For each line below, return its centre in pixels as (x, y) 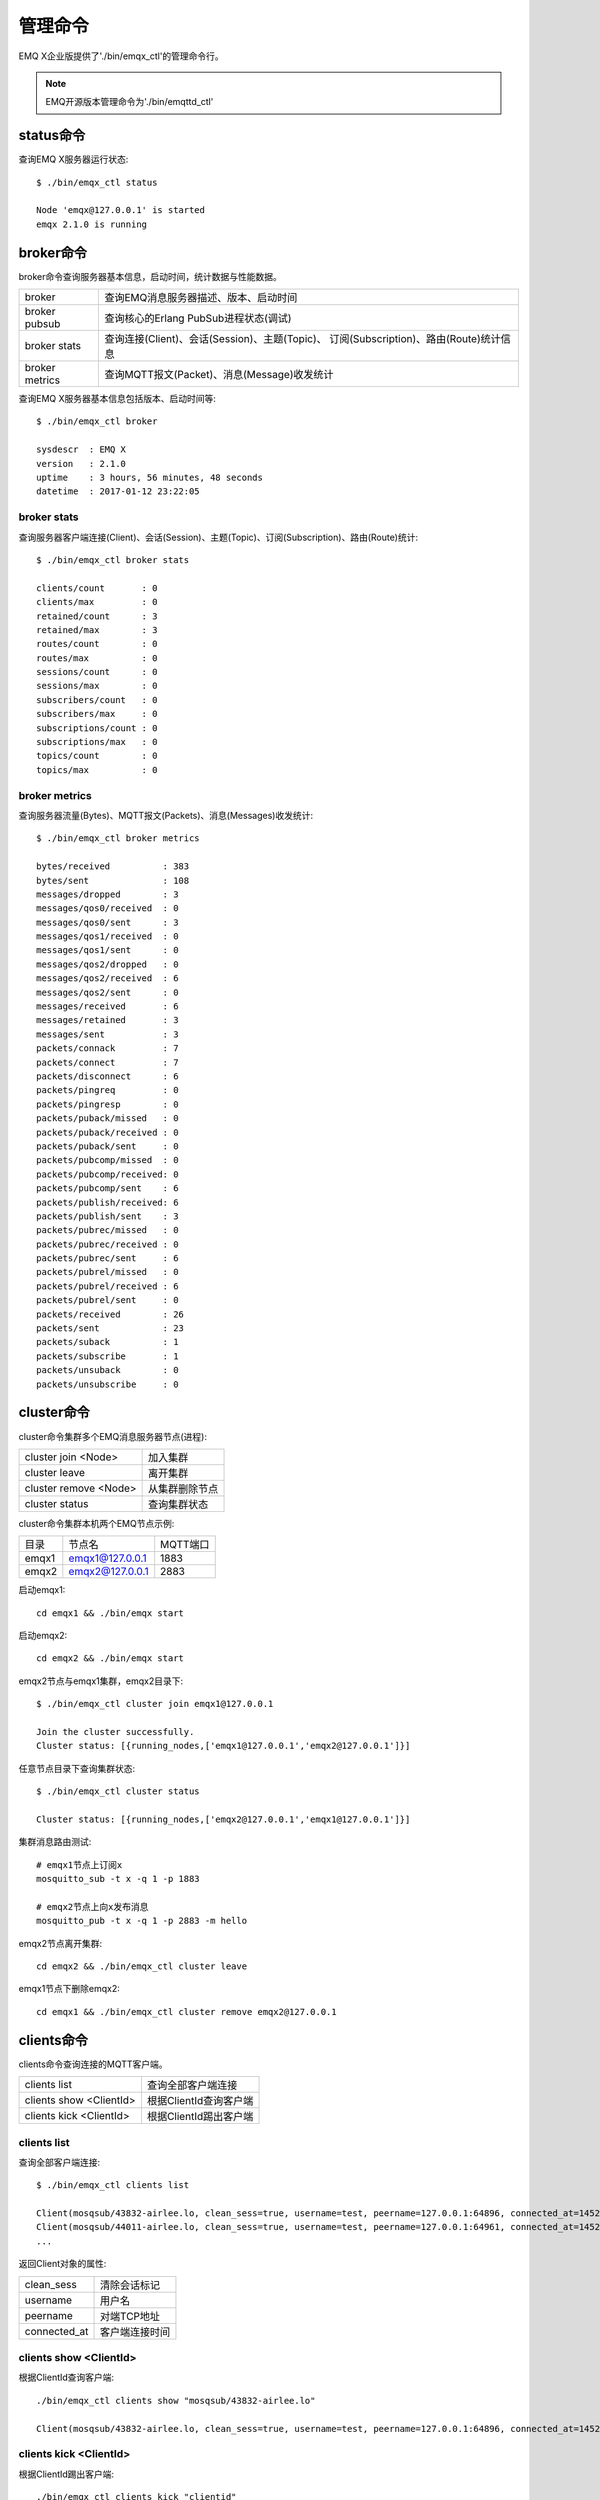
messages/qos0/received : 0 (107, 908)
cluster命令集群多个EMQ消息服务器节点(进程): (112, 1436)
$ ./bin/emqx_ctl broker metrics (118, 838)
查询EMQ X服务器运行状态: (73, 159)
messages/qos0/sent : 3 (107, 922)
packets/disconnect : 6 (107, 1076)
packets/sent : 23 (110, 1328)
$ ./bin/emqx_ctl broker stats (113, 559)
